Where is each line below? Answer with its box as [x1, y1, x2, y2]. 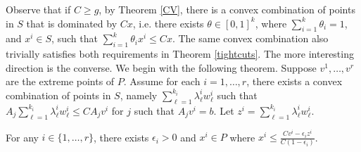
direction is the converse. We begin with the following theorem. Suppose [6, 60, 317, 75]
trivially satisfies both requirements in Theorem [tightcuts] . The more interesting [6, 46, 354, 61]
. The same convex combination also [172, 31, 329, 46]
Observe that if [6, 2, 71, 16]
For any [6, 129, 39, 144]
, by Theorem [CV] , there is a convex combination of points [99, 2, 355, 16]
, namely [120, 87, 158, 102]
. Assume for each [123, 74, 201, 89]
